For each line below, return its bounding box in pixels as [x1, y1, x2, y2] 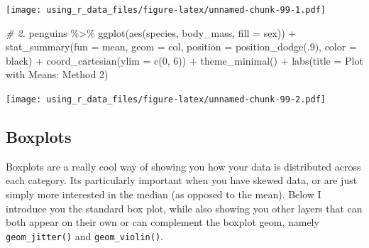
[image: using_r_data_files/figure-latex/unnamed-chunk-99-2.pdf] [6, 95, 326, 105]
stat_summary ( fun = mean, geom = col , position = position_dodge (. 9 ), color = [6, 39, 357, 54]
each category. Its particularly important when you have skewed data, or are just [6, 173, 358, 188]
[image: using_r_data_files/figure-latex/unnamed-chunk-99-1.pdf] [6, 5, 326, 15]
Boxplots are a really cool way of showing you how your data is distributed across [6, 158, 361, 173]
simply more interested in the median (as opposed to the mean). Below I [6, 187, 321, 202]
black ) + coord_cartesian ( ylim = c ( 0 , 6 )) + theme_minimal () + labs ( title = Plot [6, 53, 363, 68]
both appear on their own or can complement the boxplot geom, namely [6, 215, 319, 230]
